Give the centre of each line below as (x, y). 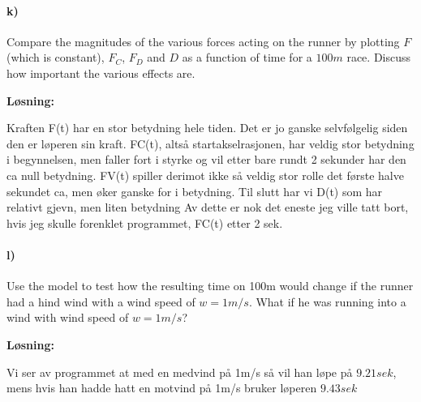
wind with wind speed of (68, 317)
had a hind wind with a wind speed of (101, 301)
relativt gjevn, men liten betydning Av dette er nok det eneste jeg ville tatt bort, (208, 207)
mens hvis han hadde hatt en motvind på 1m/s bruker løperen (162, 388)
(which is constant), (56, 57)
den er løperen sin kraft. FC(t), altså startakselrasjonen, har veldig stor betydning (210, 143)
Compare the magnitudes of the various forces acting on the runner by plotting (203, 41)
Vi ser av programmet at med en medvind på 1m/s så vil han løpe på (180, 372)
